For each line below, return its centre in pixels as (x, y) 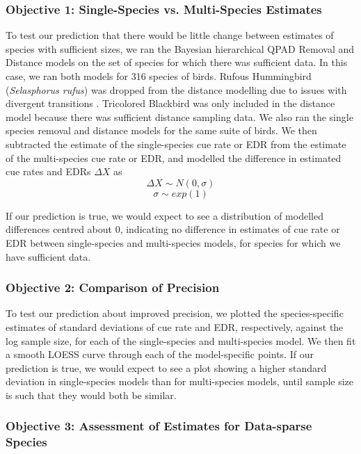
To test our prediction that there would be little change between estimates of (170, 35)
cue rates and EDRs (48, 171)
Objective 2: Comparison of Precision (113, 287)
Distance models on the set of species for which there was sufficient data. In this (177, 62)
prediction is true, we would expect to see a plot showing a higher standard (166, 367)
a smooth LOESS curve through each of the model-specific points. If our (160, 354)
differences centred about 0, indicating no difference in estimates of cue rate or (173, 229)
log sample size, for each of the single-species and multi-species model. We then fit (181, 340)
